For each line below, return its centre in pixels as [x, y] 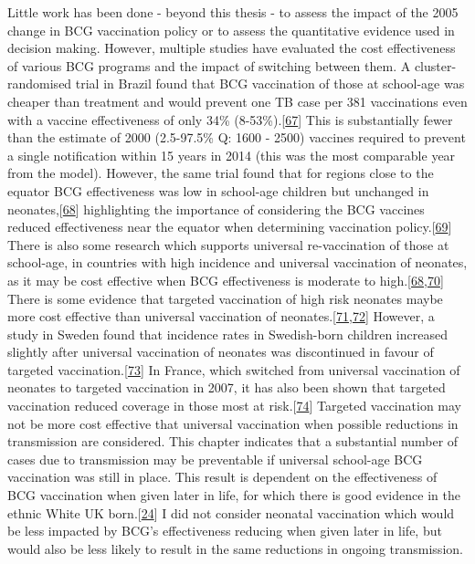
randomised [40, 84]
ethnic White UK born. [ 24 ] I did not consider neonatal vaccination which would [231, 512]
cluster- [435, 65]
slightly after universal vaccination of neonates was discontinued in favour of [221, 352]
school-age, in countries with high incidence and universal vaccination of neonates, [237, 262]
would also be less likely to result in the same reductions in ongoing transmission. [235, 548]
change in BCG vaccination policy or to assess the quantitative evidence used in [231, 30]
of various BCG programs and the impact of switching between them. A [209, 65]
